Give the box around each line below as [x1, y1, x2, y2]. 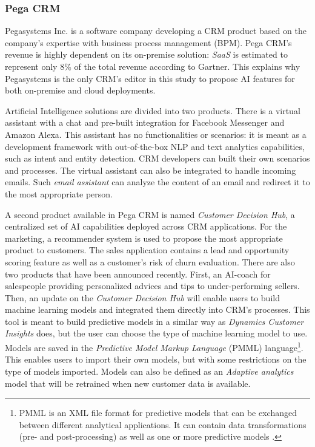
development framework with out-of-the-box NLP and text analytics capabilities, [5, 140, 305, 152]
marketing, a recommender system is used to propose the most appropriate [5, 231, 283, 244]
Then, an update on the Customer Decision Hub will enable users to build [5, 291, 280, 304]
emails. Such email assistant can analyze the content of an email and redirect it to [5, 176, 310, 188]
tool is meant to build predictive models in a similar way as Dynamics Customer [5, 315, 304, 327]
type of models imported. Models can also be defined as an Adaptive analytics [5, 364, 294, 377]
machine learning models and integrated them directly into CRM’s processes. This [5, 303, 310, 316]
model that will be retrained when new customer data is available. [5, 377, 251, 389]
